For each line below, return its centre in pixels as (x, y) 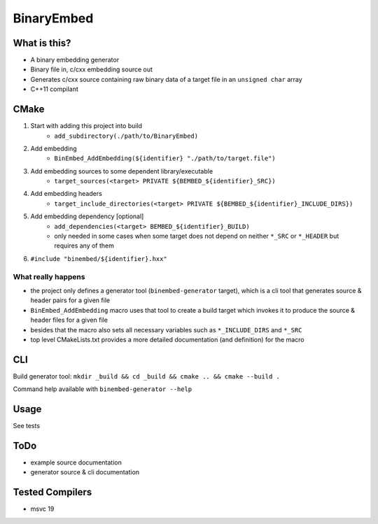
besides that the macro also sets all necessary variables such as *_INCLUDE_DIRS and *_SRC (166, 330)
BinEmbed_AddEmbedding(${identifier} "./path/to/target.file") (165, 158)
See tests (27, 426)
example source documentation (76, 462)
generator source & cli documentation (85, 472)
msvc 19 (42, 509)
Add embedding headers (66, 194)
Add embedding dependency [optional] (87, 216)
